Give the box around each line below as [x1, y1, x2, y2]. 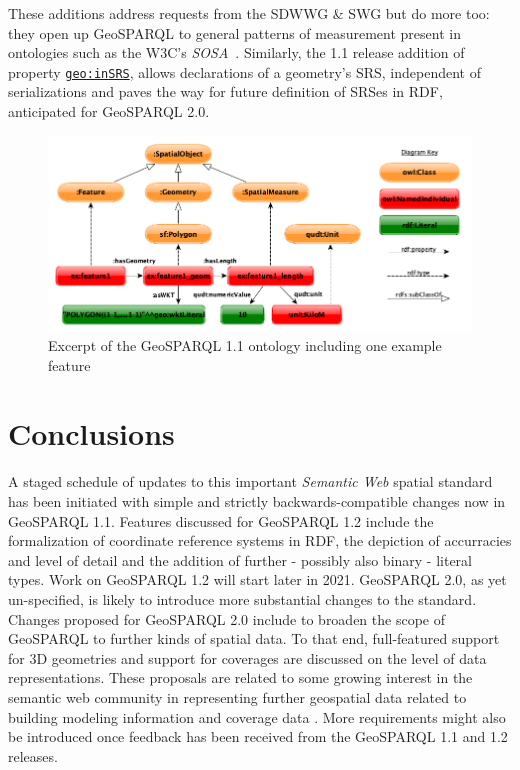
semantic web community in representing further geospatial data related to [8, 686, 467, 707]
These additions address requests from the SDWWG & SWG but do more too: [8, 3, 490, 23]
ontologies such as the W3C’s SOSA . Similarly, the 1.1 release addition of [8, 42, 465, 63]
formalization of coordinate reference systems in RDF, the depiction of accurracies [8, 530, 512, 551]
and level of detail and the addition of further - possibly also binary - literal [8, 549, 473, 570]
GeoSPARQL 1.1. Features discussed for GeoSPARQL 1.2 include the [8, 510, 434, 531]
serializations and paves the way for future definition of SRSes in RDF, [8, 81, 443, 102]
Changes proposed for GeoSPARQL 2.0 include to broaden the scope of [8, 608, 445, 629]
